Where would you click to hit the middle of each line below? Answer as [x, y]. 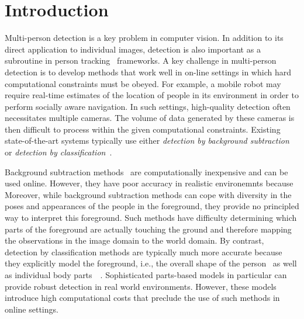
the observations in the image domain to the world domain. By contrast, [134, 240]
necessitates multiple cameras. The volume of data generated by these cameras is [150, 118]
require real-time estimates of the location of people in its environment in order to [152, 95]
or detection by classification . [58, 152]
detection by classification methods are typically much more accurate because [144, 252]
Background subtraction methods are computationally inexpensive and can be [146, 171]
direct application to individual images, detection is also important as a [133, 49]
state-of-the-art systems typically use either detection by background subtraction [147, 141]
